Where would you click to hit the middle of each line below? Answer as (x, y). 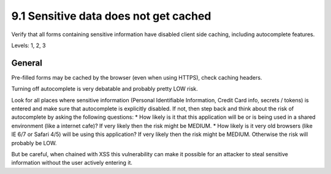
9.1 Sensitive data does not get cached (111, 16)
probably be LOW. (34, 143)
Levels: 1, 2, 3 (29, 45)
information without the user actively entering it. (72, 163)
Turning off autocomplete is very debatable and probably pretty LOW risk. (105, 89)
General (27, 63)
